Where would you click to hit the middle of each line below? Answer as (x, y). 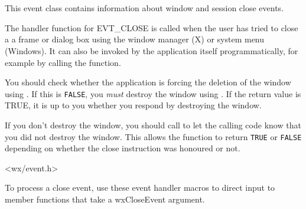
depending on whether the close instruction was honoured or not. (123, 148)
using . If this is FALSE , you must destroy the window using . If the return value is (153, 93)
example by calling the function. (63, 62)
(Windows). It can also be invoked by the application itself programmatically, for (152, 50)
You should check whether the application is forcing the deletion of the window (148, 82)
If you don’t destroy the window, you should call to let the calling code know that (153, 125)
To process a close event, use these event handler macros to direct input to (140, 188)
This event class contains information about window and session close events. (144, 8)
